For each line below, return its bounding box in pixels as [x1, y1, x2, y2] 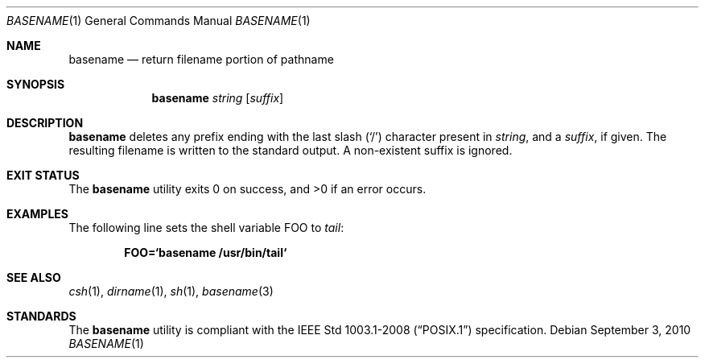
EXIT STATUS [6, 168, 80, 182]
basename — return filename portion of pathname [68, 52, 334, 66]
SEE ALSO [6, 271, 61, 284]
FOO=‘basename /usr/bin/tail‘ [124, 246, 287, 259]
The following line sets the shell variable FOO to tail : [68, 221, 344, 234]
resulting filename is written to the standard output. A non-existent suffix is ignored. [68, 143, 513, 157]
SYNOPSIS [6, 77, 65, 91]
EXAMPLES [6, 207, 68, 221]
